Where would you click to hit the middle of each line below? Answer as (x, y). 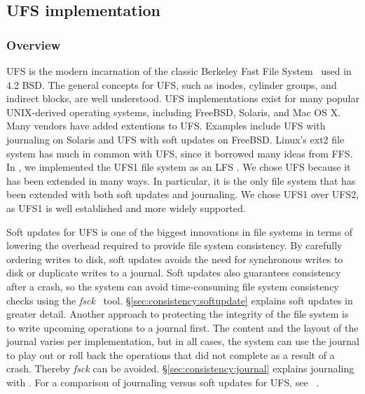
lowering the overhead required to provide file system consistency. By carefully (174, 245)
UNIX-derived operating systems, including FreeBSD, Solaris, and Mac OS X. (174, 112)
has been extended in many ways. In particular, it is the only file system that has (181, 180)
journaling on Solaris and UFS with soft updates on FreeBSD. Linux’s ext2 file (175, 139)
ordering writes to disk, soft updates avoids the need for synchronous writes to (175, 259)
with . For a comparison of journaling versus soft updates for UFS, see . (163, 382)
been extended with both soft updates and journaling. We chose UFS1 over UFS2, (183, 194)
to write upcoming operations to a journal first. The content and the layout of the (182, 327)
